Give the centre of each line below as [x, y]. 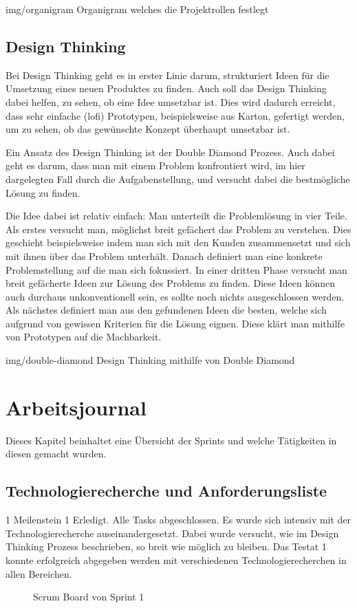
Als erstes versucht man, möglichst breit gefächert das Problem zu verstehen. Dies [178, 229]
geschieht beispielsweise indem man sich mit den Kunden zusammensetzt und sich [178, 242]
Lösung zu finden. [43, 192]
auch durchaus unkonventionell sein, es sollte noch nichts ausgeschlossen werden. [175, 296]
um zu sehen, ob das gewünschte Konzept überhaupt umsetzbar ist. [148, 129]
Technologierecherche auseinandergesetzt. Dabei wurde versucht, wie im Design [172, 533]
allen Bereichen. [39, 573]
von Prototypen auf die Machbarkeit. [84, 337]
